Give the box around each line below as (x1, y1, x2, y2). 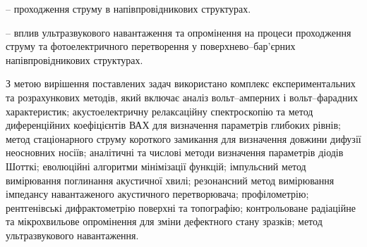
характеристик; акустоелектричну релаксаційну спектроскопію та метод (6, 103, 313, 118)
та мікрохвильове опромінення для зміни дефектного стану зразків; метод (6, 214, 323, 229)
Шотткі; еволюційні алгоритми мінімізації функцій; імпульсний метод (6, 158, 306, 173)
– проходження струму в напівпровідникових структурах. (6, 1, 251, 15)
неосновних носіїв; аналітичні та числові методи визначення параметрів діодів (6, 145, 344, 160)
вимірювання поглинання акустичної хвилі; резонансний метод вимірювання (6, 172, 335, 187)
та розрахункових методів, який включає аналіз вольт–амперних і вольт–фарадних (6, 89, 358, 104)
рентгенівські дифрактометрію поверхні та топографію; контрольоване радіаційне (6, 200, 356, 215)
